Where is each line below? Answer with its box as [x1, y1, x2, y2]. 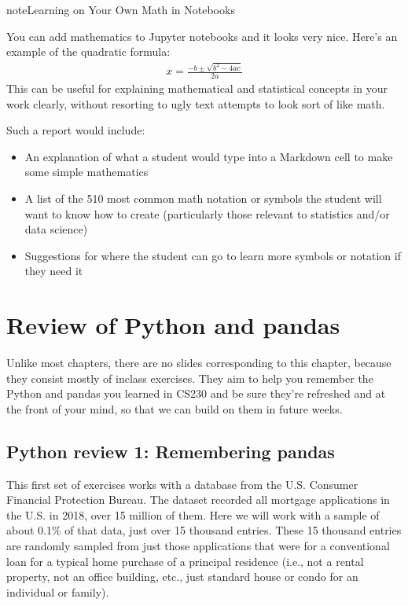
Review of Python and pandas [6, 309, 340, 341]
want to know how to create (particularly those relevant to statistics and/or [24, 205, 390, 222]
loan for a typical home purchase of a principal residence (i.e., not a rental [6, 553, 364, 569]
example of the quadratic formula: [6, 43, 171, 60]
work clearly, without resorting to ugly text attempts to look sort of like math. [6, 95, 385, 112]
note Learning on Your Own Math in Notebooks [6, 2, 235, 17]
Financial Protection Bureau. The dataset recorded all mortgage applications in [6, 491, 390, 508]
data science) [24, 221, 88, 237]
